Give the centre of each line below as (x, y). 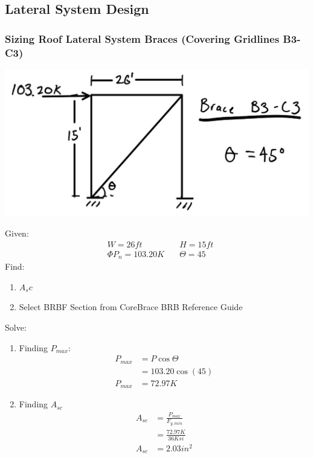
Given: (17, 233)
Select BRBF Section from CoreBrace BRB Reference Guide (131, 307)
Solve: (16, 327)
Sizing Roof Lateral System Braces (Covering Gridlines (142, 38)
